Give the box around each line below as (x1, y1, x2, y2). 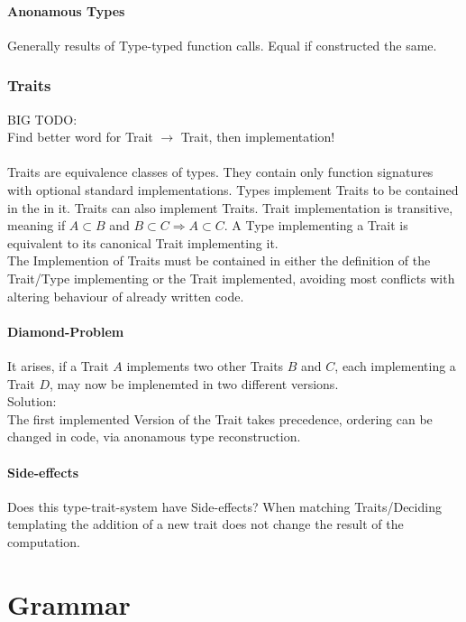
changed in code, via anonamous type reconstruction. (7, 427, 301, 446)
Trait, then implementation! (180, 127, 335, 146)
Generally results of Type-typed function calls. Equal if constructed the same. (7, 35, 437, 54)
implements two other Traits (126, 356, 284, 375)
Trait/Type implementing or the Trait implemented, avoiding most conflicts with (7, 268, 455, 287)
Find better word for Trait (7, 127, 153, 146)
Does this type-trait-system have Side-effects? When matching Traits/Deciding (7, 497, 442, 515)
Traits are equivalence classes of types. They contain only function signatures (7, 162, 434, 181)
